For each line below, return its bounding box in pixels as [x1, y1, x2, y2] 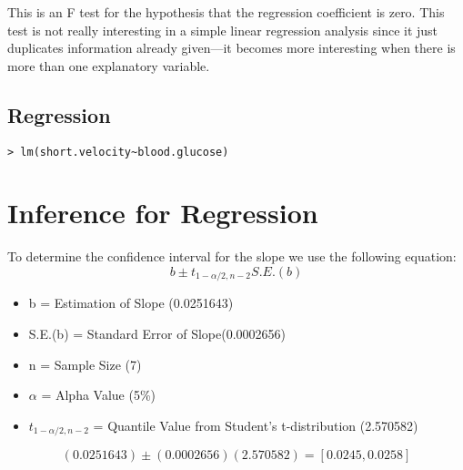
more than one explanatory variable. [7, 56, 210, 75]
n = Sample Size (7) [28, 354, 142, 373]
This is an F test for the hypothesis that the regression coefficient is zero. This [7, 3, 445, 21]
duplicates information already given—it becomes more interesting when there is [7, 38, 456, 57]
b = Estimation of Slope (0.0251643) [28, 293, 234, 312]
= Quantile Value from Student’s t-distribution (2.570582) [93, 415, 418, 434]
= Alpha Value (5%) [41, 385, 156, 404]
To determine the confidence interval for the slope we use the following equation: [7, 247, 457, 266]
